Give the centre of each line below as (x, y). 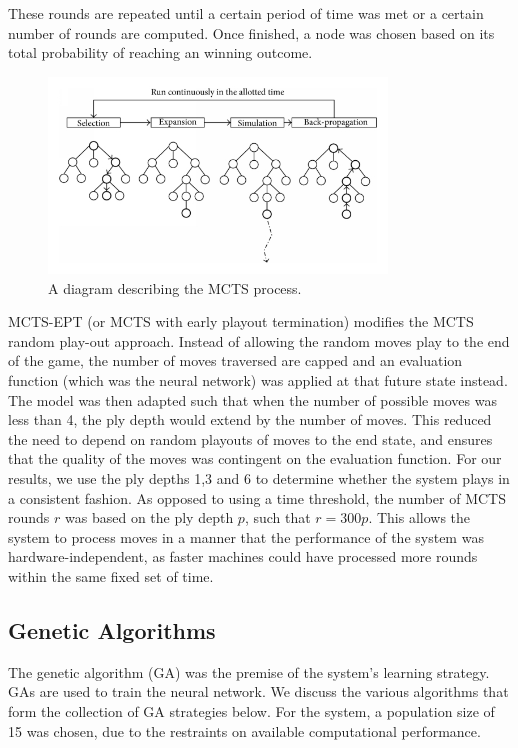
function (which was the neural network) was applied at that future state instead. (258, 380)
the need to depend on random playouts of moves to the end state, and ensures (250, 438)
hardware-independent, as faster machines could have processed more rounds (243, 556)
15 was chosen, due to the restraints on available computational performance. (244, 730)
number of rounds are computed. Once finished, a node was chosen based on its (251, 32)
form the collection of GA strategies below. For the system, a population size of (251, 710)
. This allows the (419, 517)
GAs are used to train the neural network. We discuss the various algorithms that (258, 691)
